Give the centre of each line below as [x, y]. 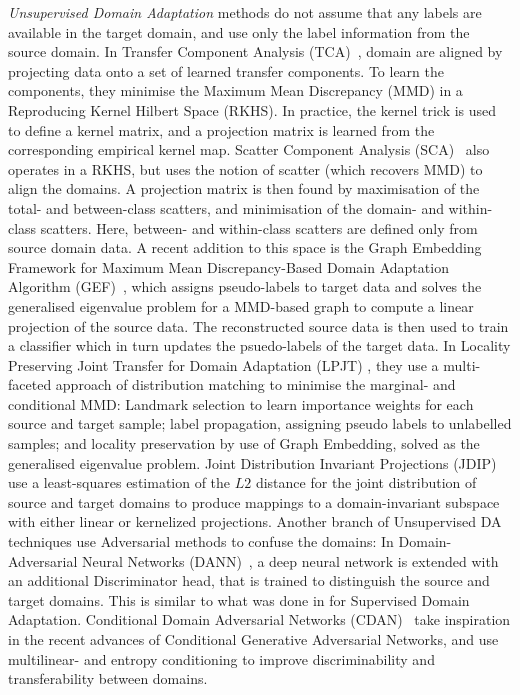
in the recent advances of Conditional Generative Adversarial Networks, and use [253, 639]
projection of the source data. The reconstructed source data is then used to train [258, 325]
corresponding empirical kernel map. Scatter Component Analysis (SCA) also [249, 149]
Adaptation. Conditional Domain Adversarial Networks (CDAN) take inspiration [259, 619]
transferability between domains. [108, 678]
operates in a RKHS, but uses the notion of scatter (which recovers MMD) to [245, 168]
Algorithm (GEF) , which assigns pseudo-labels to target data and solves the [245, 286]
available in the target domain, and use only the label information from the [239, 31]
